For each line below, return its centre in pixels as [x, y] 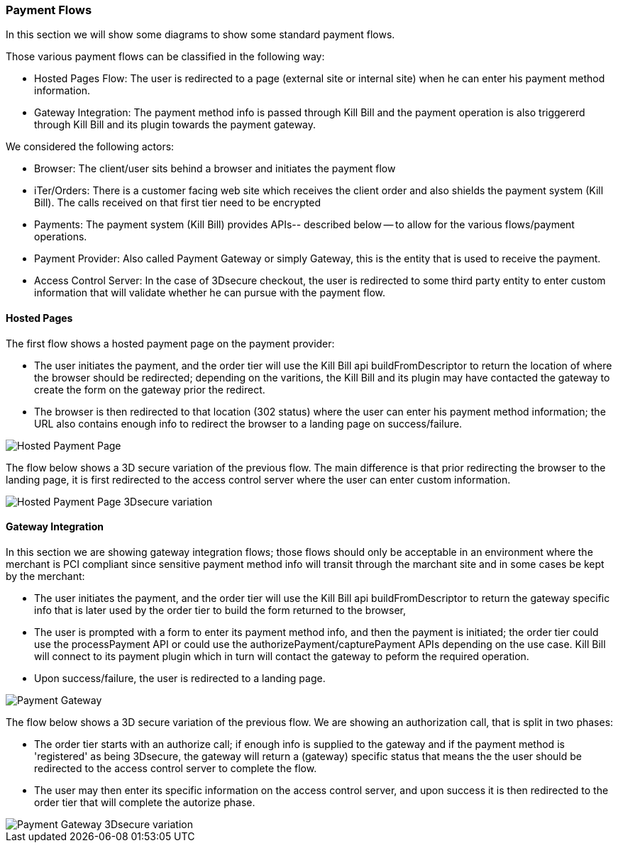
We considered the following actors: [90, 147]
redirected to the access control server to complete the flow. [176, 768]
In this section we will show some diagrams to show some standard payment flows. [200, 35]
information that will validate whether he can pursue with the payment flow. [210, 293]
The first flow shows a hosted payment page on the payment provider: [170, 343]
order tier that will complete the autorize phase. [145, 802]
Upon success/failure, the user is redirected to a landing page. [180, 678]
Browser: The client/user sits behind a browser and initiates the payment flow [215, 169]
